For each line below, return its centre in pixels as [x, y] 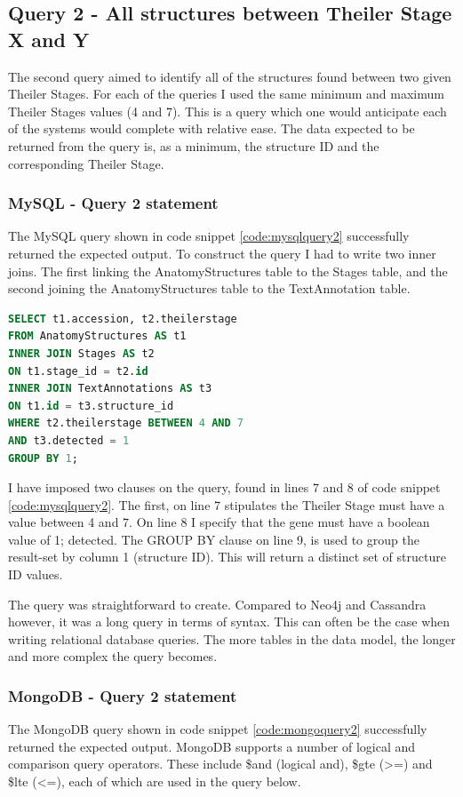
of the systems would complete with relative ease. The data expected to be [212, 128]
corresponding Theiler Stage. [86, 163]
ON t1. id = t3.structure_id [91, 406]
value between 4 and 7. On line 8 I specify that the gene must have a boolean [219, 522]
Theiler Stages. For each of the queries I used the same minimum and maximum [226, 94]
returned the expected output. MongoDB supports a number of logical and [212, 746]
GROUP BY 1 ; [43, 458]
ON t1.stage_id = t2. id [78, 371]
